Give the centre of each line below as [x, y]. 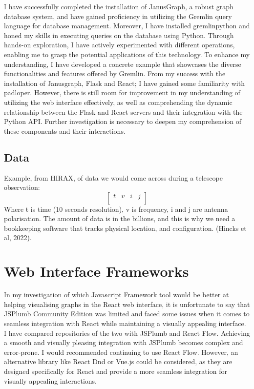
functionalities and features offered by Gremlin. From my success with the [115, 73]
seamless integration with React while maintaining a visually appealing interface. [125, 323]
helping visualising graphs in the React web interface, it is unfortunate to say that [127, 304]
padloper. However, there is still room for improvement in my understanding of [122, 92]
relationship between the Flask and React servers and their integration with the [123, 112]
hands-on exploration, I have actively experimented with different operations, [119, 45]
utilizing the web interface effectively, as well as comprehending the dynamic [118, 102]
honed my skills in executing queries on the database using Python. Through [119, 35]
